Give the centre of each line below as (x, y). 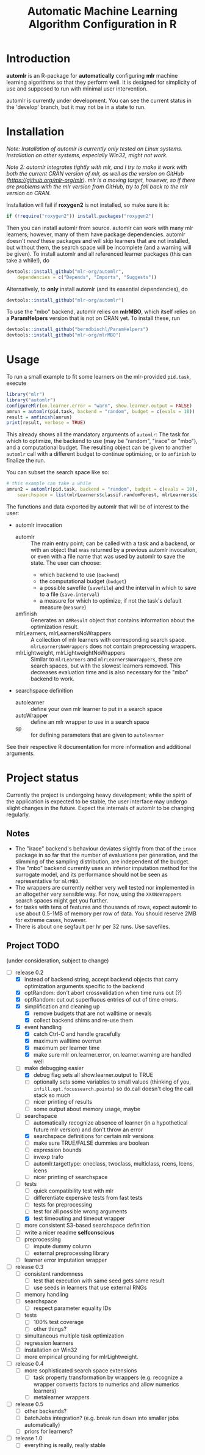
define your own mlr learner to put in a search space (96, 709)
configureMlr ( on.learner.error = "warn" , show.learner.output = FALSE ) (99, 406)
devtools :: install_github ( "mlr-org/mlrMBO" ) (64, 335)
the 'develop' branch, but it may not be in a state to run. (76, 107)
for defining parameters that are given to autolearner (97, 735)
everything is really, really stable (65, 1445)
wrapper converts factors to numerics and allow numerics (106, 1384)
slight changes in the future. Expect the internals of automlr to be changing (101, 808)
